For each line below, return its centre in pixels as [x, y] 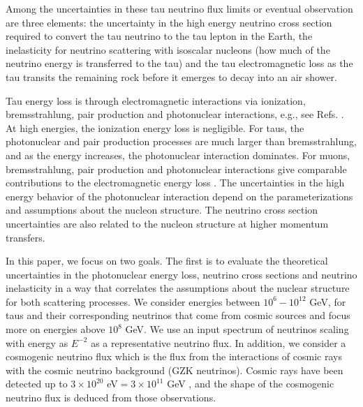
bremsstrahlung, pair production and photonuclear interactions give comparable [176, 169]
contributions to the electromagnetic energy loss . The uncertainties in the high [175, 183]
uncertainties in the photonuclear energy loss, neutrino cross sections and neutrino [181, 274]
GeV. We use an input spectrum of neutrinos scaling [237, 329]
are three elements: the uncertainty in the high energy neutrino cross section [169, 22]
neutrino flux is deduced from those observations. [111, 398]
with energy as [37, 342]
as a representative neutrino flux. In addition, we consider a [218, 342]
